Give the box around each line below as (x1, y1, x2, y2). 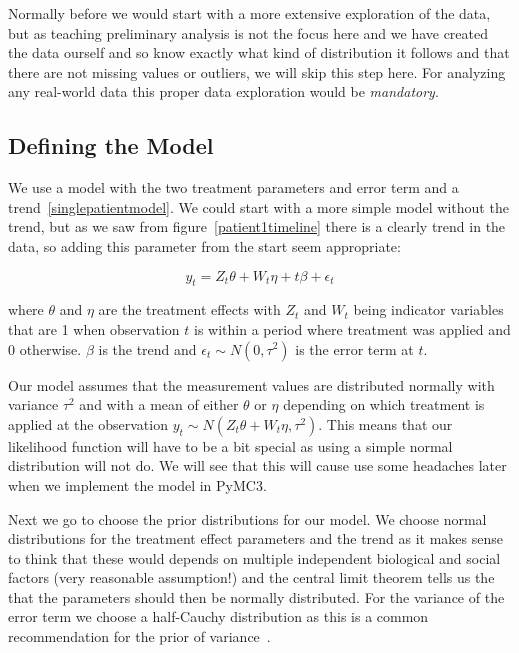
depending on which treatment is (283, 394, 485, 415)
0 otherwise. (8, 338, 82, 359)
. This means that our (318, 413, 453, 434)
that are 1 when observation (8, 318, 180, 339)
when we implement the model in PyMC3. (8, 474, 267, 495)
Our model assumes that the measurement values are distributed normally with (8, 374, 495, 395)
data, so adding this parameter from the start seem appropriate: (8, 235, 401, 256)
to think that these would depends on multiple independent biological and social (8, 547, 501, 568)
